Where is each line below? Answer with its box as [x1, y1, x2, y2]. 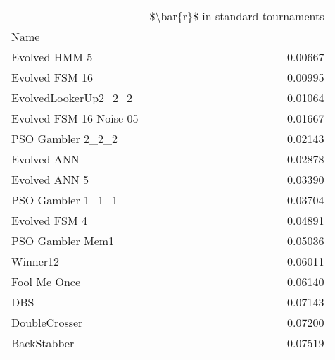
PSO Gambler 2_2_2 [11, 130, 118, 147]
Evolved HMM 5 [11, 49, 93, 65]
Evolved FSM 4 [11, 212, 88, 228]
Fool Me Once [11, 273, 81, 290]
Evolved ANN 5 [11, 171, 89, 187]
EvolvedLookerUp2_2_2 [11, 89, 133, 106]
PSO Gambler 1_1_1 [11, 192, 118, 208]
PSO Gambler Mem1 [11, 232, 115, 249]
